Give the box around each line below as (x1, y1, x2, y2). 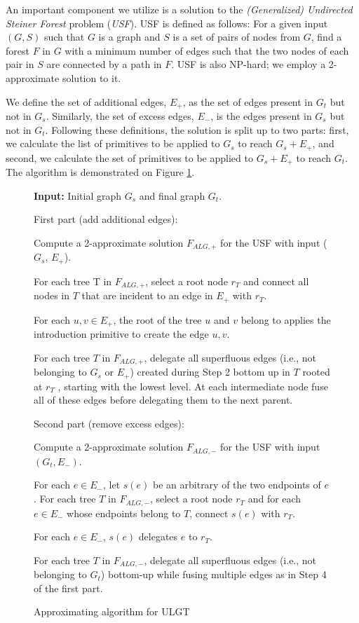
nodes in (34, 288, 70, 303)
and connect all (243, 273, 309, 288)
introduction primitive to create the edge (34, 327, 209, 341)
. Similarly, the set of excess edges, (46, 109, 194, 123)
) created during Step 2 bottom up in (130, 364, 290, 379)
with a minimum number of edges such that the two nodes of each (65, 43, 349, 57)
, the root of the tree (113, 312, 202, 327)
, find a (311, 29, 342, 44)
